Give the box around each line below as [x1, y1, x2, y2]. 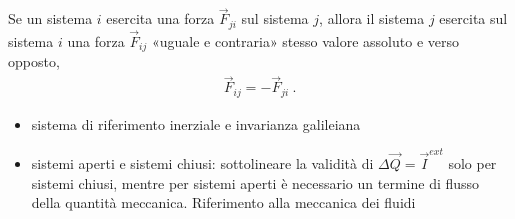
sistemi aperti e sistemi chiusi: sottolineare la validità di [31, 152, 374, 173]
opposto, [8, 51, 60, 72]
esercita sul [439, 8, 508, 29]
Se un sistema [8, 8, 93, 29]
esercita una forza [106, 8, 215, 29]
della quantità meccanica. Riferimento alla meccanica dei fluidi [31, 192, 416, 213]
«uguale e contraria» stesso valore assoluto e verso [151, 30, 459, 51]
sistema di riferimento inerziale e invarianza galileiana [31, 113, 361, 134]
